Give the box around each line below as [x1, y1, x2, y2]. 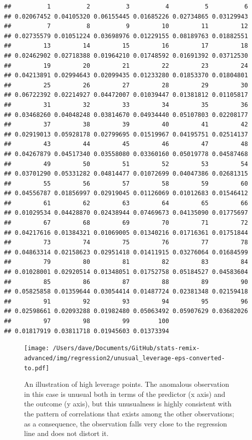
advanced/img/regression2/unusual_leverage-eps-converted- [24, 354, 225, 362]
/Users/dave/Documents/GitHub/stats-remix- [53, 345, 200, 352]
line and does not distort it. [24, 428, 109, 438]
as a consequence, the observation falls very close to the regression [24, 418, 227, 428]
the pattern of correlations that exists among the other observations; [24, 408, 234, 418]
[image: [24, 345, 50, 352]
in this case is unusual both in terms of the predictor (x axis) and [24, 388, 225, 399]
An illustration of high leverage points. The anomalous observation [24, 379, 229, 389]
